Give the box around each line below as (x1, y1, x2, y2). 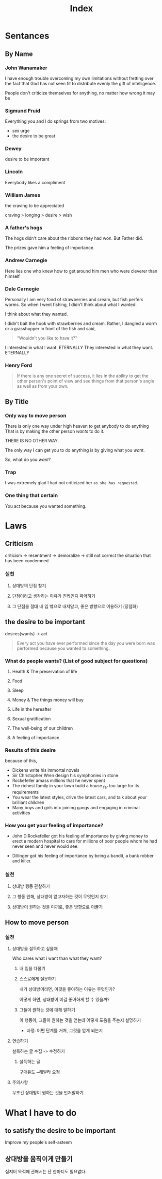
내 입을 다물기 (19, 966, 46, 971)
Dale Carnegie (5, 285, 40, 292)
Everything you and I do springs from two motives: (5, 118, 106, 124)
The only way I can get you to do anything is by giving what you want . (5, 447, 145, 453)
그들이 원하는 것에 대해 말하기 (19, 1007, 75, 1013)
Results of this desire (5, 746, 56, 753)
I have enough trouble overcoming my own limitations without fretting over (5, 75, 154, 81)
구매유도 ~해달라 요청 (19, 1069, 60, 1075)
